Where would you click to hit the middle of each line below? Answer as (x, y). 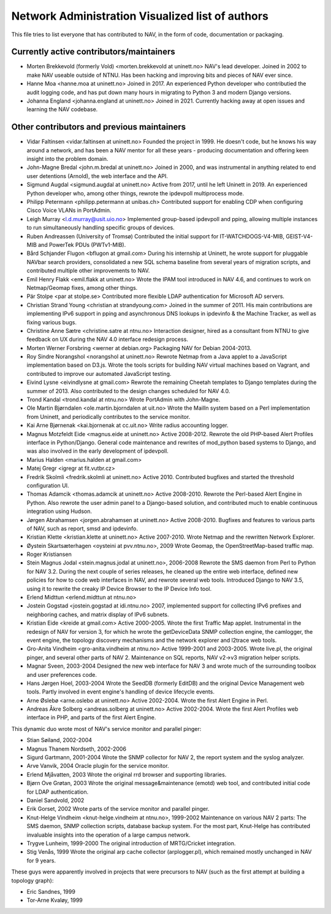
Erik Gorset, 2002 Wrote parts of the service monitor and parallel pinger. (118, 809)
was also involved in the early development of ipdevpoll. (97, 451)
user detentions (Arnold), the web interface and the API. (97, 176)
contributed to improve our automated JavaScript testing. (99, 373)
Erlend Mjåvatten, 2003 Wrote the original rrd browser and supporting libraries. (127, 775)
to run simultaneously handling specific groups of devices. (101, 228)
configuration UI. (48, 485)
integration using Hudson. (59, 511)
